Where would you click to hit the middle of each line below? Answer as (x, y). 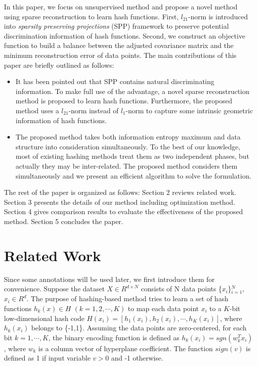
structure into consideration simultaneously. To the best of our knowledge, (128, 146)
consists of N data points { (181, 289)
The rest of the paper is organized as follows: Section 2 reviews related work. (120, 192)
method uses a (37, 110)
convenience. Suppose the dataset (54, 289)
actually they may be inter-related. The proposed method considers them (127, 165)
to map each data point (163, 308)
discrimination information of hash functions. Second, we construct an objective (125, 35)
